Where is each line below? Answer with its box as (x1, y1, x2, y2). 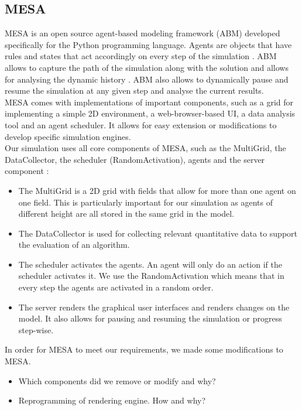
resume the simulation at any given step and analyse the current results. (5, 84, 264, 97)
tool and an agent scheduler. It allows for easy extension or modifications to (5, 118, 277, 131)
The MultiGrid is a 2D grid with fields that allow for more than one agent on (18, 184, 296, 196)
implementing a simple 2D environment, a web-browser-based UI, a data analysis (5, 107, 296, 119)
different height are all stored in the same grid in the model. (18, 207, 234, 220)
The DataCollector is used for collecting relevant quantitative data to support (18, 227, 297, 239)
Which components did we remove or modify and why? (18, 374, 216, 387)
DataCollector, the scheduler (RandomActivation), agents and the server (5, 153, 265, 165)
